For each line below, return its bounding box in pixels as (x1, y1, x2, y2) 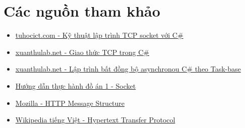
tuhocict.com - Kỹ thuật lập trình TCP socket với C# (15, 30, 183, 40)
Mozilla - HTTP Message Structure (15, 97, 125, 108)
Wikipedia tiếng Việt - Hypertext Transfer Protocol (15, 114, 175, 125)
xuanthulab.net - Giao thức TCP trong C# (15, 46, 149, 57)
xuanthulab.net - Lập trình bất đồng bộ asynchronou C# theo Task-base (15, 63, 241, 74)
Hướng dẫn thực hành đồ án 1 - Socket (15, 80, 136, 91)
